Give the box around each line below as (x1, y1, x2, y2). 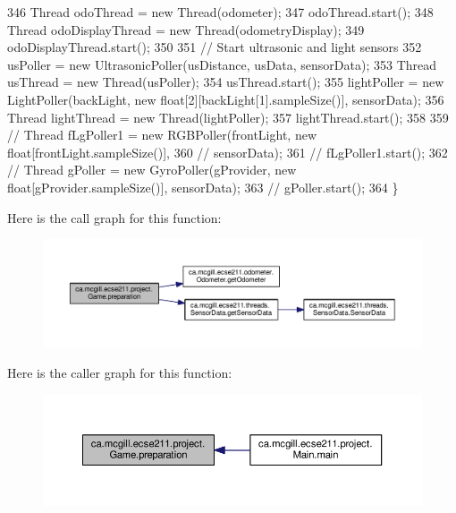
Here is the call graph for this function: (7, 208, 222, 227)
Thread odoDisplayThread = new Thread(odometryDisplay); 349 (7, 20, 365, 38)
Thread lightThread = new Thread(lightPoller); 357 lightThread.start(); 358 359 (7, 107, 449, 126)
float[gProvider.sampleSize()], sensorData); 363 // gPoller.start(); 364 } (7, 177, 399, 196)
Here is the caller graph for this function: (7, 363, 232, 382)
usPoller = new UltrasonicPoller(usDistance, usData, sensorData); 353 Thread (7, 55, 437, 73)
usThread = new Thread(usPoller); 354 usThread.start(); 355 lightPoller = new (7, 73, 444, 91)
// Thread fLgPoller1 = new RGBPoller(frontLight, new (7, 125, 317, 144)
